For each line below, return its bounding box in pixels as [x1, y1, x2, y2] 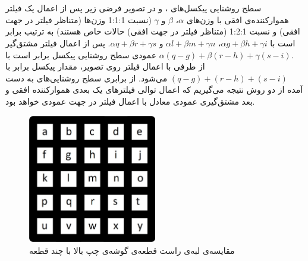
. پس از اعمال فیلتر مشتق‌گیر [5, 36, 111, 49]
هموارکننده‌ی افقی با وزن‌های [186, 13, 289, 26]
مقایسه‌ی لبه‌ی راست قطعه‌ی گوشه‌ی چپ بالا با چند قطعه [29, 244, 235, 256]
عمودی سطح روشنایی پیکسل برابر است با [5, 48, 157, 61]
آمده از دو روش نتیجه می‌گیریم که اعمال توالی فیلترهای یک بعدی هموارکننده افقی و [5, 83, 303, 96]
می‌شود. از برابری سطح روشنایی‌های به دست [5, 71, 168, 84]
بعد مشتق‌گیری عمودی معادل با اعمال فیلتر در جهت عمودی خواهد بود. [5, 95, 255, 107]
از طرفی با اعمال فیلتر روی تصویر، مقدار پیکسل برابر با [5, 60, 205, 73]
